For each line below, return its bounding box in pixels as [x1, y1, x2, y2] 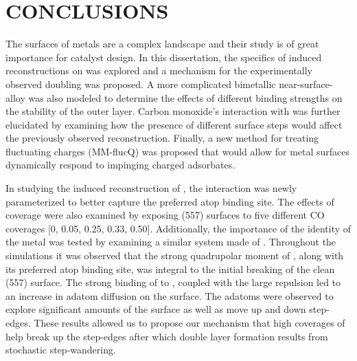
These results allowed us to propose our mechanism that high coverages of [34, 316, 345, 329]
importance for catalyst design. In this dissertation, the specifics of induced [5, 50, 322, 64]
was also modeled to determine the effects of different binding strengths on [28, 90, 343, 105]
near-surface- [279, 76, 333, 91]
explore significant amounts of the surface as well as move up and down [5, 302, 306, 316]
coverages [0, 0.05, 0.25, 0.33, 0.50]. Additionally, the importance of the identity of [5, 221, 352, 235]
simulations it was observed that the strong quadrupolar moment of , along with [5, 248, 344, 263]
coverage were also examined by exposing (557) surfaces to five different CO [5, 208, 325, 222]
